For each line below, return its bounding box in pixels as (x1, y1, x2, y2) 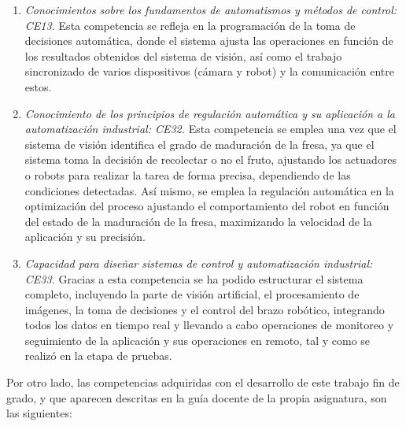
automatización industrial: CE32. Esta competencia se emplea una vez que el (24, 120, 397, 137)
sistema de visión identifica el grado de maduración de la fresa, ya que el (24, 135, 375, 152)
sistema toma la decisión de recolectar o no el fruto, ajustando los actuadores (24, 151, 397, 168)
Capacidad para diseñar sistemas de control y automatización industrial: (24, 254, 373, 271)
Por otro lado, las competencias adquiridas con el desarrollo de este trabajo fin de (6, 374, 400, 391)
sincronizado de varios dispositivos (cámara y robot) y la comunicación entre (24, 63, 394, 80)
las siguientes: (6, 405, 72, 421)
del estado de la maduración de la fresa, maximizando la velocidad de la (24, 213, 372, 229)
